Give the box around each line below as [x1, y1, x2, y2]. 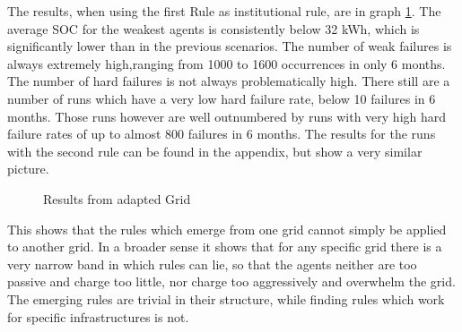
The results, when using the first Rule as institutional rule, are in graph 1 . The [7, 2, 441, 20]
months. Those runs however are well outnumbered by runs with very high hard [7, 106, 447, 125]
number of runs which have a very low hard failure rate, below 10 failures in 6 [7, 89, 436, 107]
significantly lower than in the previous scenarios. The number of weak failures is [7, 37, 452, 55]
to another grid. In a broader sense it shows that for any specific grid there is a [7, 237, 442, 256]
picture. [7, 159, 49, 178]
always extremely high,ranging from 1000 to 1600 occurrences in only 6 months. [7, 54, 446, 72]
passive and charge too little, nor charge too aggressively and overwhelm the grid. [7, 272, 456, 291]
